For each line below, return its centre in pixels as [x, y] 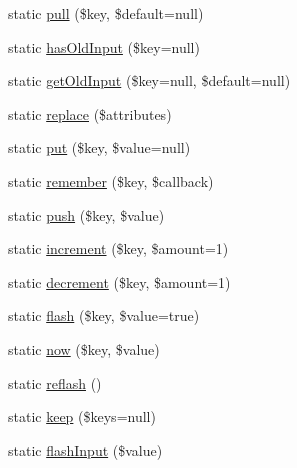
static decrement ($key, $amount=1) [119, 281]
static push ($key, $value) [86, 214]
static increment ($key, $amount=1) [118, 248]
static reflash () [55, 382]
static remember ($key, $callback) [111, 180]
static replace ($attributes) [90, 113]
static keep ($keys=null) [82, 416]
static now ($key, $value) [84, 348]
